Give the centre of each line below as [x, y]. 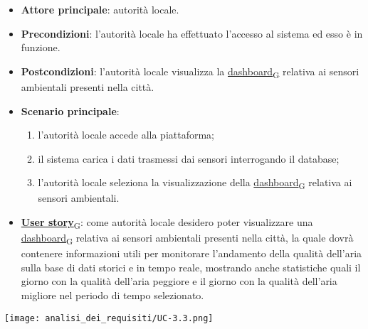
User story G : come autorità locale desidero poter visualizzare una [167, 223]
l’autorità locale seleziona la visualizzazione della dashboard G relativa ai [195, 183]
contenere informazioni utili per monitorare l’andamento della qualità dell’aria [191, 253]
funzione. [41, 47]
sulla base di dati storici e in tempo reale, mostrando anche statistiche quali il [191, 267]
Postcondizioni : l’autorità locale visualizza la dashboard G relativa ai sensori [190, 72]
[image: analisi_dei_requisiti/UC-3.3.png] [109, 318]
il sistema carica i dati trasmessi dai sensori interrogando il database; [189, 158]
